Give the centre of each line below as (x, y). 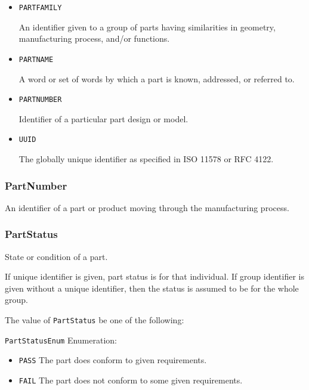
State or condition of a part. (56, 256)
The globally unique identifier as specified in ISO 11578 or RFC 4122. (146, 159)
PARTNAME (36, 59)
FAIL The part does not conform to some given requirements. (131, 380)
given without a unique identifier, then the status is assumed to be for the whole (152, 288)
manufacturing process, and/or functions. (94, 38)
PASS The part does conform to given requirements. (113, 360)
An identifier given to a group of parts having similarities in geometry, (147, 27)
